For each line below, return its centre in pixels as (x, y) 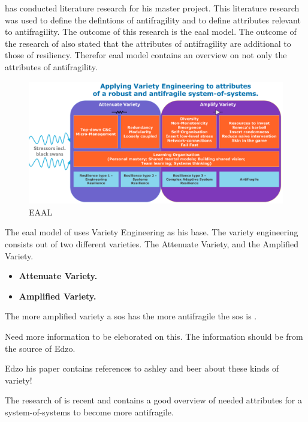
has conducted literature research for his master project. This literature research (152, 8)
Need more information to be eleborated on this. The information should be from (154, 336)
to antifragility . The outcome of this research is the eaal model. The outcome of (151, 32)
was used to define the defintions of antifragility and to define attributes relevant (153, 20)
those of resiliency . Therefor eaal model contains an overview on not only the (146, 55)
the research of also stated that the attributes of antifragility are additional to (148, 43)
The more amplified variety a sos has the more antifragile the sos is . (131, 316)
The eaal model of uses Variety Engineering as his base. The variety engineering (152, 232)
